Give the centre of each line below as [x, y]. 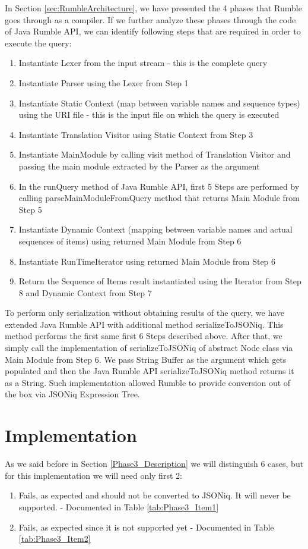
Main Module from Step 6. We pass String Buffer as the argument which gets [146, 359]
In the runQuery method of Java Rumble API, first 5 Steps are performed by [159, 186]
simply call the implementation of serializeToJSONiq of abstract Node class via [149, 348]
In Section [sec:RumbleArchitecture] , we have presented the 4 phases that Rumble [153, 8]
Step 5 [30, 209]
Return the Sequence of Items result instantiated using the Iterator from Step [160, 281]
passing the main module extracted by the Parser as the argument [139, 166]
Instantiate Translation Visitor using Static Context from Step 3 [136, 134]
